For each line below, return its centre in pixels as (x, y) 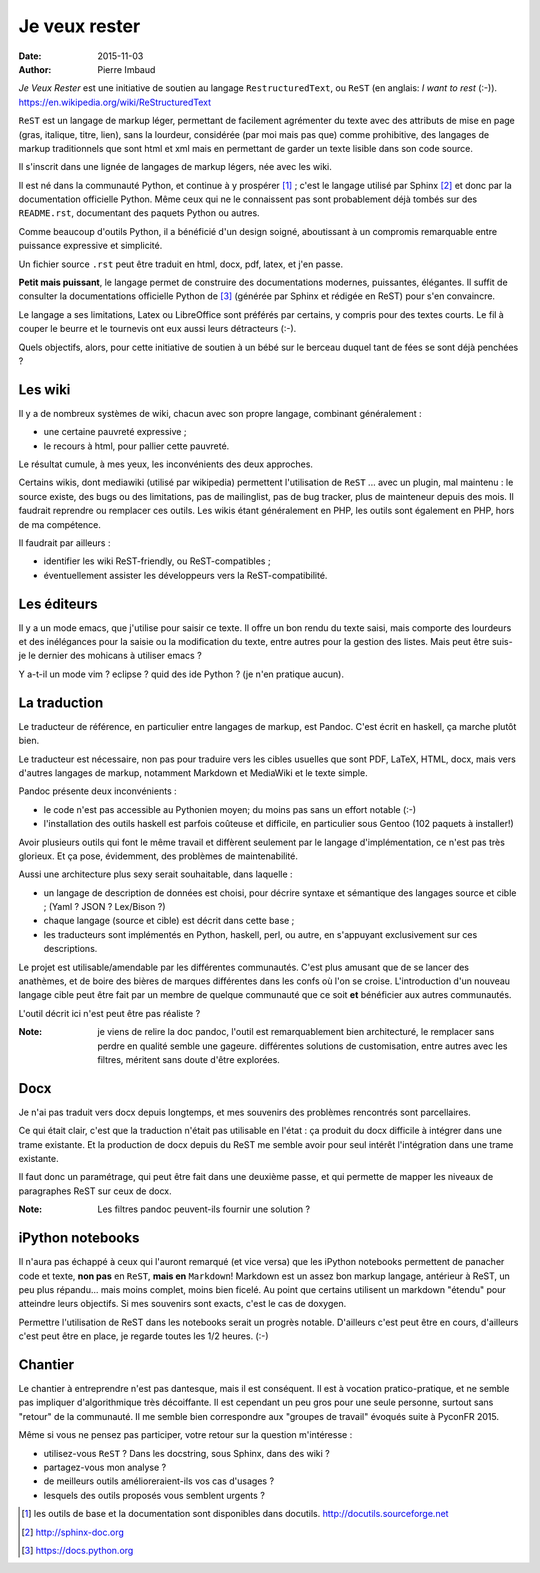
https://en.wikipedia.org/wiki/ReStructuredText (115, 102)
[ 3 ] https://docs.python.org (77, 1550)
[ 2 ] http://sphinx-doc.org (73, 1532)
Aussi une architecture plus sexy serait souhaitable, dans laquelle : (156, 874)
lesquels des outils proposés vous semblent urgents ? (154, 1495)
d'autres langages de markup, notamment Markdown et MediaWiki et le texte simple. (193, 772)
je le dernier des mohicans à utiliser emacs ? (110, 656)
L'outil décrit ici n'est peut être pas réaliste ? (109, 1013)
